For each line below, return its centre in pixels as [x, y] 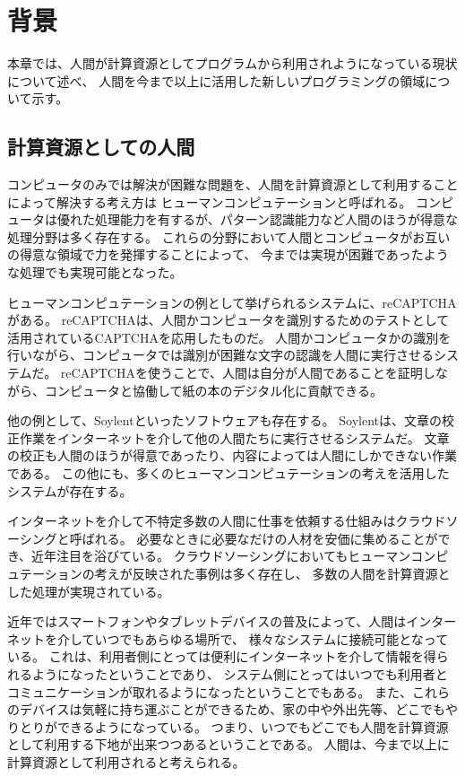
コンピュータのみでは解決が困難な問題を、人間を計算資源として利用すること [233, 184]
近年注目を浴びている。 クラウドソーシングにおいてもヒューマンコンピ [240, 556]
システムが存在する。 [70, 490]
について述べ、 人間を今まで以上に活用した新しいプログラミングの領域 [216, 80]
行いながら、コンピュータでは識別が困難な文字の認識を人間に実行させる [220, 355]
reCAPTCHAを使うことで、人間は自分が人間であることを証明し [248, 373]
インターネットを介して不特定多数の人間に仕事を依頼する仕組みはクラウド [227, 521]
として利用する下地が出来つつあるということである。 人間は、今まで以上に [228, 744]
